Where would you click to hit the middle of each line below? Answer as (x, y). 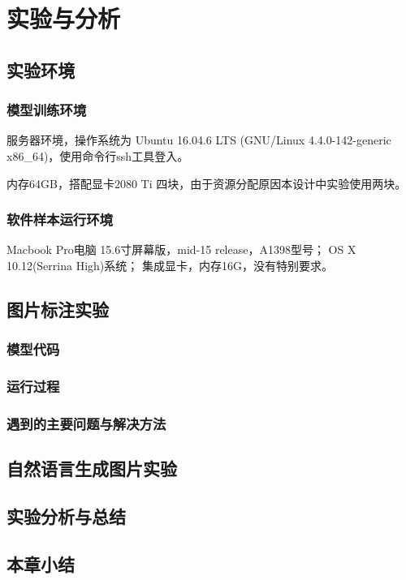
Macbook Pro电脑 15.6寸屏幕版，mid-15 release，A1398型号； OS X (181, 249)
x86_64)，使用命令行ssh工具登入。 (98, 155)
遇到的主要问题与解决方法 (86, 423)
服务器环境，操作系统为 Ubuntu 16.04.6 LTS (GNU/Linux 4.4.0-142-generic (199, 140)
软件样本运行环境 (60, 219)
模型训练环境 (47, 110)
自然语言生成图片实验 (92, 468)
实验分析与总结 (66, 516)
